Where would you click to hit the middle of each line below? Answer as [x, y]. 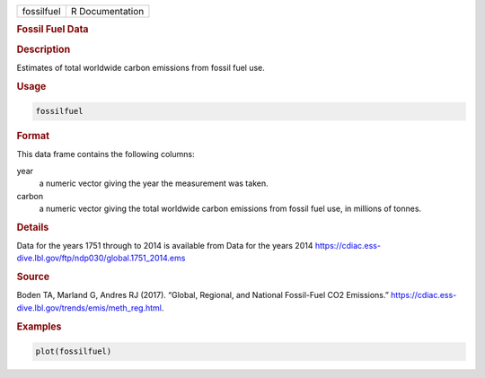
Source [33, 277]
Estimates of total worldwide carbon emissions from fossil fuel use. [141, 67]
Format [33, 136]
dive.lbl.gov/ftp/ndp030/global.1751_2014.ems [101, 258]
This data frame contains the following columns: [106, 154]
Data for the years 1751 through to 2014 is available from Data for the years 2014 [165, 246]
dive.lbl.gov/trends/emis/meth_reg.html [89, 308]
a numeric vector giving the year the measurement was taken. [154, 183]
